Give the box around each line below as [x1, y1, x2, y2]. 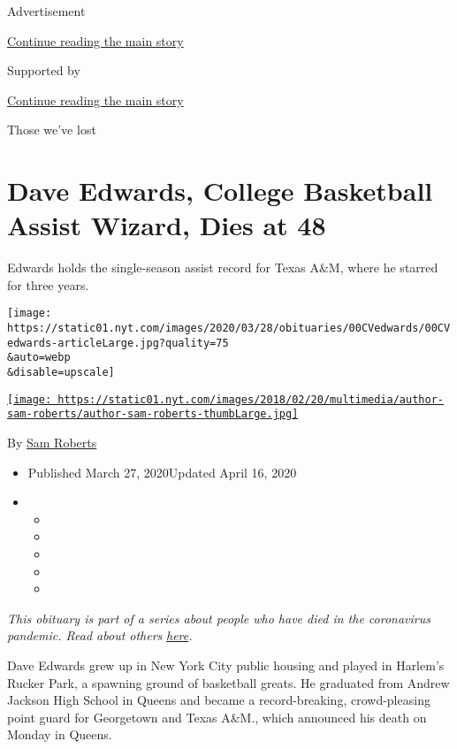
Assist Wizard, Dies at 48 [7, 207, 326, 243]
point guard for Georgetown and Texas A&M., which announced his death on [7, 707, 427, 726]
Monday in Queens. [7, 725, 112, 744]
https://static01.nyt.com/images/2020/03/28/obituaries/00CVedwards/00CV [7, 322, 451, 335]
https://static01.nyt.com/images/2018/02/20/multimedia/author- [57, 393, 444, 406]
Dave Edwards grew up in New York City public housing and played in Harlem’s [7, 656, 445, 674]
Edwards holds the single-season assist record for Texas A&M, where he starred [7, 258, 438, 277]
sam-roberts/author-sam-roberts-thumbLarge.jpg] [7, 408, 299, 421]
